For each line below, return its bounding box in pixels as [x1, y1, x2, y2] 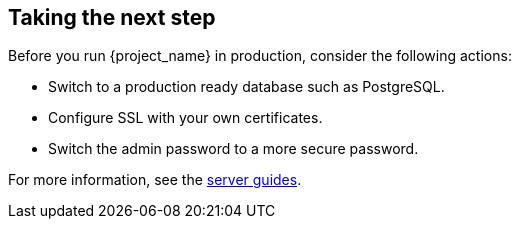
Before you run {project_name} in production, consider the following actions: [8, 47, 512, 65]
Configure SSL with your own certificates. [48, 109, 323, 127]
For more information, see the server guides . [8, 171, 302, 189]
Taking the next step [8, 5, 216, 30]
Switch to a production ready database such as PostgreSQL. [48, 78, 445, 96]
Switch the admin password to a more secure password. [48, 140, 419, 158]
